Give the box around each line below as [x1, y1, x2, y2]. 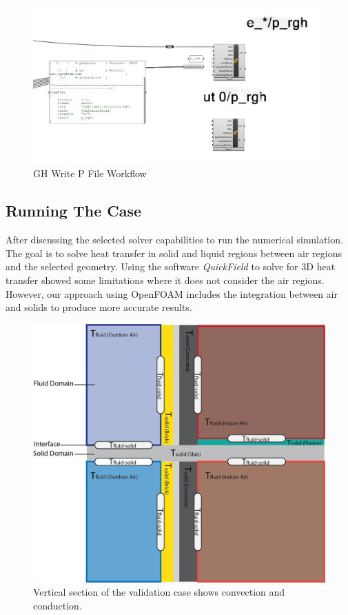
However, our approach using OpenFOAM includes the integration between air [6, 286, 338, 301]
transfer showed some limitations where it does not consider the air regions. [6, 272, 325, 287]
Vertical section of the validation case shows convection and [33, 585, 285, 599]
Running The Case [6, 200, 142, 221]
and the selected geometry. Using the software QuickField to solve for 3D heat [6, 259, 336, 274]
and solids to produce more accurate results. [6, 300, 192, 314]
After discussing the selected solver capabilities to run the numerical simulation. [6, 232, 343, 247]
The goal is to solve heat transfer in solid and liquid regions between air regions [6, 245, 342, 260]
